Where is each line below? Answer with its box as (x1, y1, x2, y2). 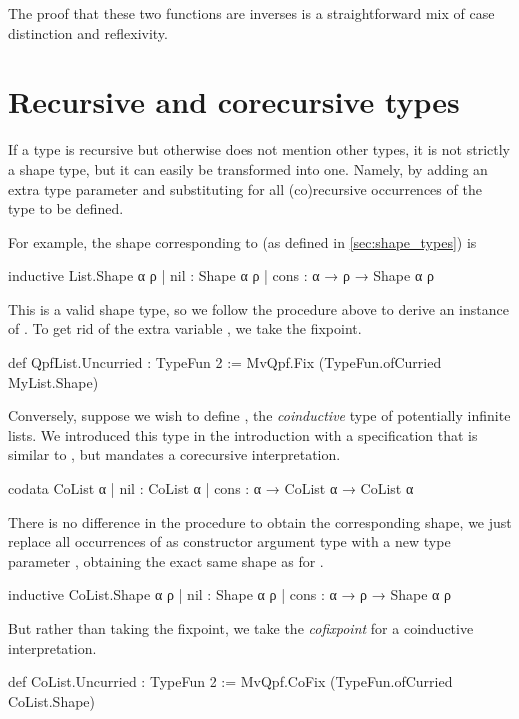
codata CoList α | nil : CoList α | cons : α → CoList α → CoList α (8, 478, 414, 499)
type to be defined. (8, 198, 124, 219)
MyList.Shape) (8, 371, 99, 392)
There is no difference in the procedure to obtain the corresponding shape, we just (8, 511, 512, 532)
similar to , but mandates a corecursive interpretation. (8, 444, 341, 465)
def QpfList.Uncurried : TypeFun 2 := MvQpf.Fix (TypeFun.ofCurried (8, 352, 442, 373)
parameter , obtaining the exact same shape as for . (8, 550, 324, 571)
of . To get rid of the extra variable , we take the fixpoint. (8, 318, 362, 339)
